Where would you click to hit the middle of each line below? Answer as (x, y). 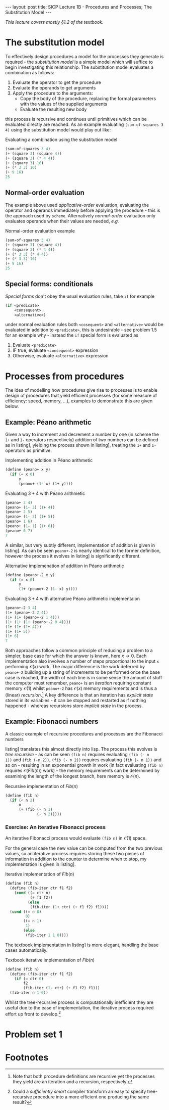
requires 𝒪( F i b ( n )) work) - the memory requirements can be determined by (82, 770)
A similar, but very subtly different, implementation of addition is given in (80, 545)
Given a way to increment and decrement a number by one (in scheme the (82, 434)
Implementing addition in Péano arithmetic (49, 460)
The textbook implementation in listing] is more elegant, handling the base (82, 945)
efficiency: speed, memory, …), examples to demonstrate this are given (79, 401)
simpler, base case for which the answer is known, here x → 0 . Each (76, 656)
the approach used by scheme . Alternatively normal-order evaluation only (80, 215)
